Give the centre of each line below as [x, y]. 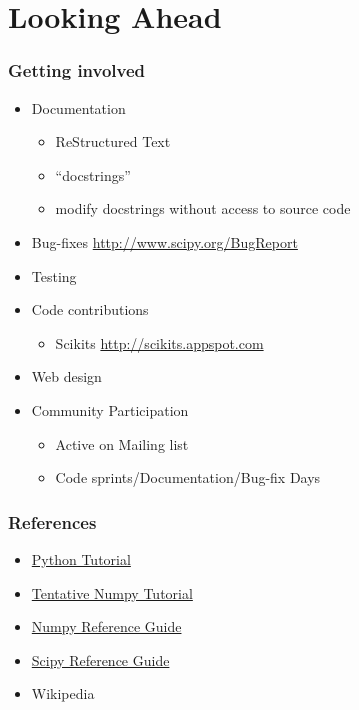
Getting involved [77, 70]
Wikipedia [63, 693]
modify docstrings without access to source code [203, 208]
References [52, 521]
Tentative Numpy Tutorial [112, 592]
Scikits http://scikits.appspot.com [159, 342]
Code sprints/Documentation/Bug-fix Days [188, 477]
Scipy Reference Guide [100, 659]
